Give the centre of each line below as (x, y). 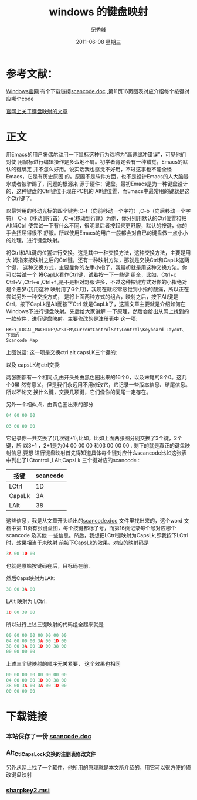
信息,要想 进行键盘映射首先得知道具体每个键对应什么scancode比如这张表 (99, 453)
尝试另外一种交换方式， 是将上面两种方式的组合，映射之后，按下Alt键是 (92, 296)
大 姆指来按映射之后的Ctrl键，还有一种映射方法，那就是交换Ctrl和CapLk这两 (98, 260)
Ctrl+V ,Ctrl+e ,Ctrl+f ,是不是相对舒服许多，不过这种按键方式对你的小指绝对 (97, 282)
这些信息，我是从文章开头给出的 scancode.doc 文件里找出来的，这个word (94, 521)
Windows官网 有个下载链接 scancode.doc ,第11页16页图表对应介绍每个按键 (95, 91)
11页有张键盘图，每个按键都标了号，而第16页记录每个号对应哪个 (99, 528)
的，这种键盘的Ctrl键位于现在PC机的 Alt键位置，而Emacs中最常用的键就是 (95, 191)
